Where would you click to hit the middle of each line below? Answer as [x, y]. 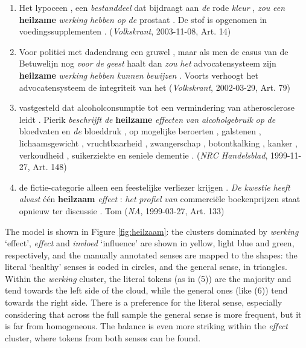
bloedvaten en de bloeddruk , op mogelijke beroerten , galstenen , [140, 131]
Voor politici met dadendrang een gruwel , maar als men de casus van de [154, 51]
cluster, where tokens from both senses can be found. [103, 337]
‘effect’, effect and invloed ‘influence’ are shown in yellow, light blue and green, [150, 243]
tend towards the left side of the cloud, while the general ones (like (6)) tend [146, 290]
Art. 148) [50, 167]
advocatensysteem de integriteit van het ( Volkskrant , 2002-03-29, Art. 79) [155, 87]
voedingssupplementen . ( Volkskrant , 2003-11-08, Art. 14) [125, 31]
